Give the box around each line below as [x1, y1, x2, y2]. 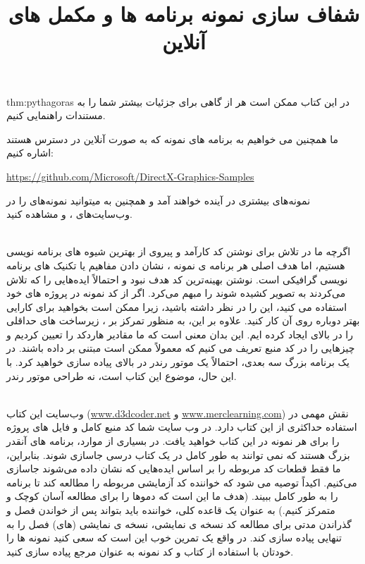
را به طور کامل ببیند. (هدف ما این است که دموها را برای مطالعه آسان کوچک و [6, 489, 338, 503]
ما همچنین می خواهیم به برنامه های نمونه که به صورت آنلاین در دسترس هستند [6, 131, 338, 146]
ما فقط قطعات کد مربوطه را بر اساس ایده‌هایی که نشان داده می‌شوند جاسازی [6, 461, 341, 476]
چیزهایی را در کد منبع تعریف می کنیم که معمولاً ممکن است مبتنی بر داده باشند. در [6, 341, 355, 355]
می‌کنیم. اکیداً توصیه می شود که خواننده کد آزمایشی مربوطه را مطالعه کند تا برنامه [6, 474, 357, 489]
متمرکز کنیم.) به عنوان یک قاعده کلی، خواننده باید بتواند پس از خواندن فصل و [6, 503, 335, 517]
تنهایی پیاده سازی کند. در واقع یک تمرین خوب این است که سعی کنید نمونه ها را [6, 530, 342, 545]
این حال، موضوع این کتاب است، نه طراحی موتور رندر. [6, 368, 237, 383]
